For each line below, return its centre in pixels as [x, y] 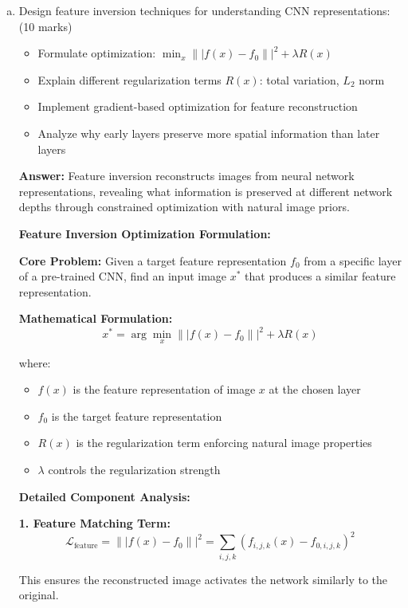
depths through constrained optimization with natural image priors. [184, 207]
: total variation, [299, 79]
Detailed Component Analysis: [104, 496]
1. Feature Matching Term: [94, 523]
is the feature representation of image [164, 389]
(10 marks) [45, 26]
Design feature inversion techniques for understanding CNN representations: [204, 10]
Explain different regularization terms [129, 79]
